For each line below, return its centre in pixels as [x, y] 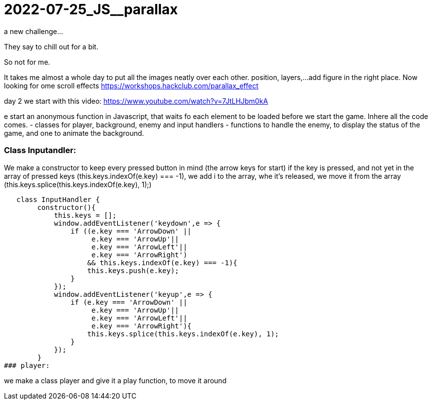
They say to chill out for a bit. [51, 46]
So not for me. [27, 62]
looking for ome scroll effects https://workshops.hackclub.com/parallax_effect [131, 85]
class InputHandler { [58, 199]
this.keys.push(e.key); [133, 270]
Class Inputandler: [40, 150]
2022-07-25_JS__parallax [91, 9]
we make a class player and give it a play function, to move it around [115, 380]
